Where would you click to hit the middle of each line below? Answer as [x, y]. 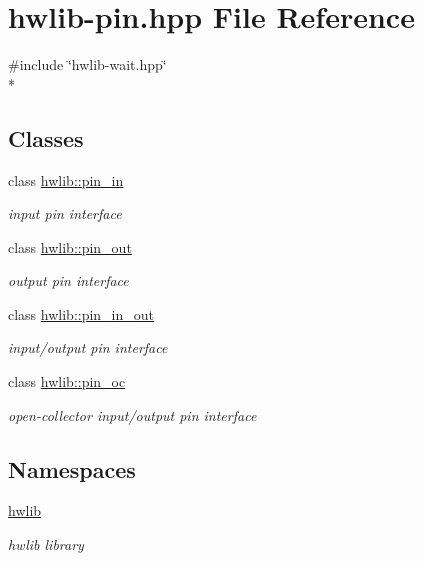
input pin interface [65, 213]
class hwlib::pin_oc [67, 381]
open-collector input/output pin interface [132, 414]
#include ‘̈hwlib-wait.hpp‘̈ [87, 64]
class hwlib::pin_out [70, 246]
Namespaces [72, 468]
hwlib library [46, 544]
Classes [46, 137]
